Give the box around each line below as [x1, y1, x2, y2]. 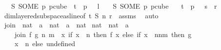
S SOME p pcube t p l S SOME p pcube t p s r [11, 1, 217, 11]
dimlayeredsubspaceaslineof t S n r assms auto [4, 10, 159, 20]
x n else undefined [14, 38, 76, 49]
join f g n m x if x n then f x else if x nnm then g [14, 29, 192, 39]
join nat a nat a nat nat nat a [4, 20, 129, 30]
